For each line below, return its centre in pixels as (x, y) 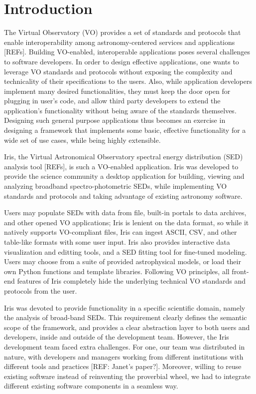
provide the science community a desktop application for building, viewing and (124, 176)
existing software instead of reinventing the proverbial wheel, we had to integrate (128, 376)
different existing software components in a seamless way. (91, 386)
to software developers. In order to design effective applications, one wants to (122, 61)
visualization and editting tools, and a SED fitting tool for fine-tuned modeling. (126, 251)
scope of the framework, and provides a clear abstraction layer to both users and (127, 327)
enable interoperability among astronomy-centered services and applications (120, 42)
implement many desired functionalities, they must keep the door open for (117, 91)
